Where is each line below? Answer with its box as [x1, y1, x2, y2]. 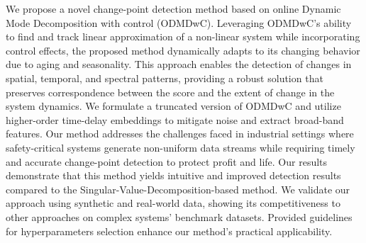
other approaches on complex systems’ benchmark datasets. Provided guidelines [6, 209, 353, 224]
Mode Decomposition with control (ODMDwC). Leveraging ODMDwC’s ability [6, 15, 352, 30]
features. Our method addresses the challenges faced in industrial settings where [6, 126, 354, 141]
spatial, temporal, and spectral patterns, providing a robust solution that [6, 70, 323, 85]
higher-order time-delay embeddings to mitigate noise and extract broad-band [6, 112, 344, 127]
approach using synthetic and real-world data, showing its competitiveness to [6, 196, 340, 210]
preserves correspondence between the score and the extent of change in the [6, 84, 335, 99]
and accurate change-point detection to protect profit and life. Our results [6, 154, 328, 169]
